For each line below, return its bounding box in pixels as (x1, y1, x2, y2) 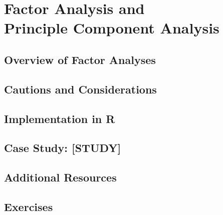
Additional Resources (4, 169, 117, 185)
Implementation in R (4, 110, 115, 126)
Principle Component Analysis (4, 17, 219, 38)
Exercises (4, 198, 53, 214)
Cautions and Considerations (4, 81, 157, 96)
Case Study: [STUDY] (4, 140, 121, 155)
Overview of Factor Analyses (4, 51, 156, 67)
